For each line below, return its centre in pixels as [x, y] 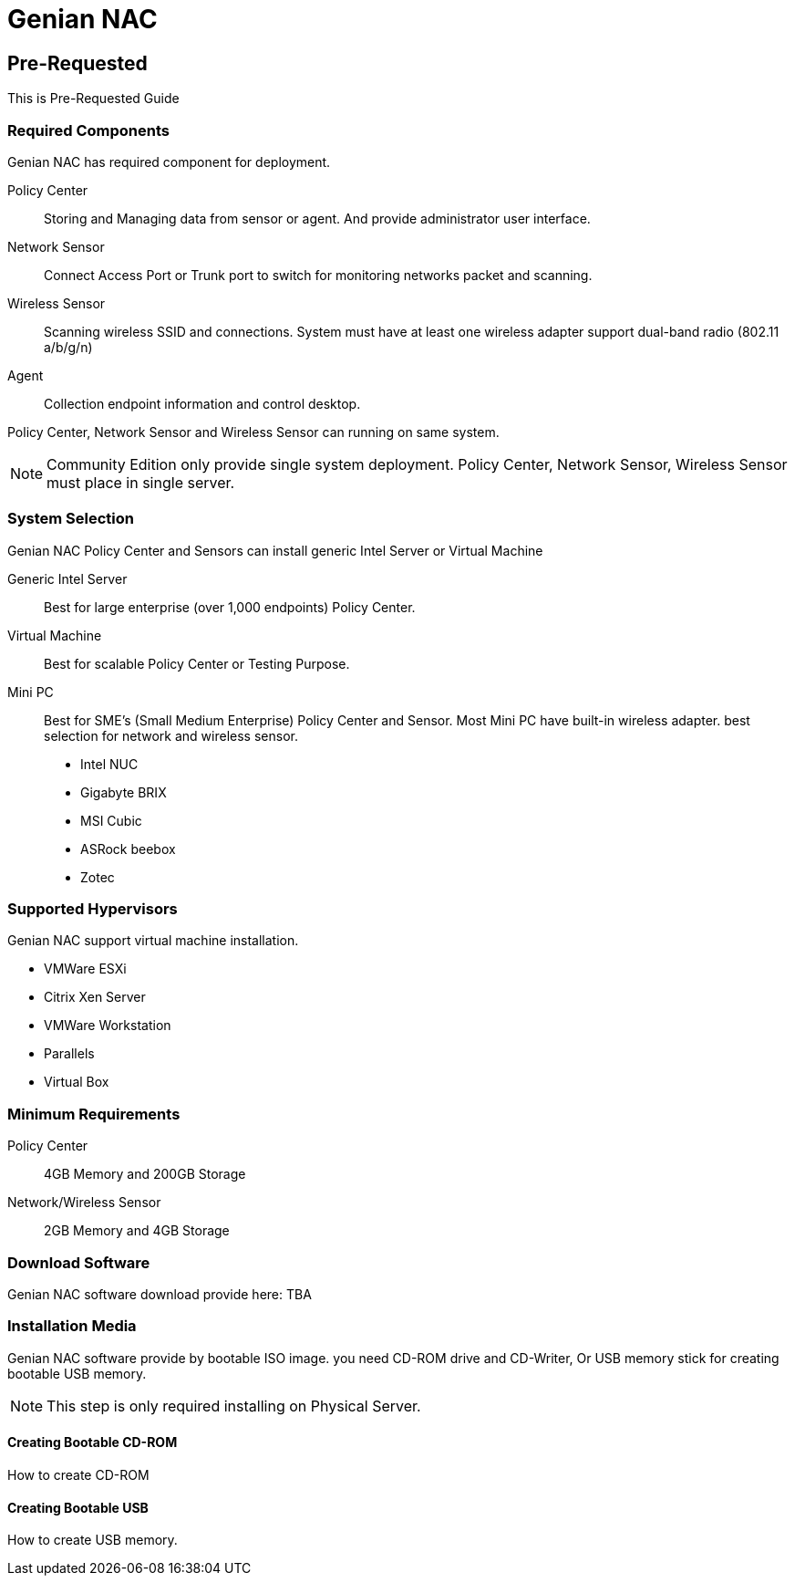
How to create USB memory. [93, 1540]
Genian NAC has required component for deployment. [169, 161]
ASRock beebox [128, 849]
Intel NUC [109, 764]
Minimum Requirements [94, 1114]
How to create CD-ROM [78, 1474]
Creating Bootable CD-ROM [93, 1442]
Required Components [88, 130]
